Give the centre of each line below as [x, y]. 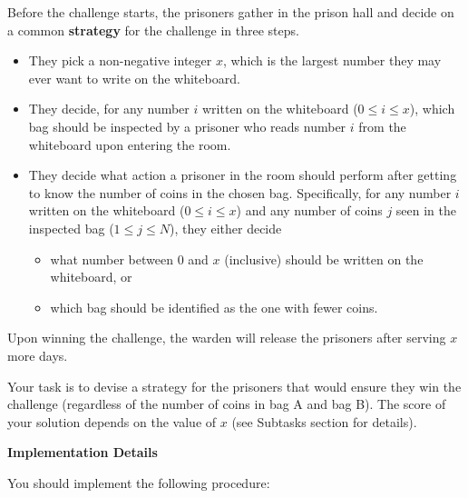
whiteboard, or [91, 277]
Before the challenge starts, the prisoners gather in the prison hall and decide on [231, 12]
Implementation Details [83, 452]
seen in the [426, 210]
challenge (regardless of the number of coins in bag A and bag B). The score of [227, 404]
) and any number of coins [309, 210]
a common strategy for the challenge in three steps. [153, 30]
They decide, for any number [109, 109]
